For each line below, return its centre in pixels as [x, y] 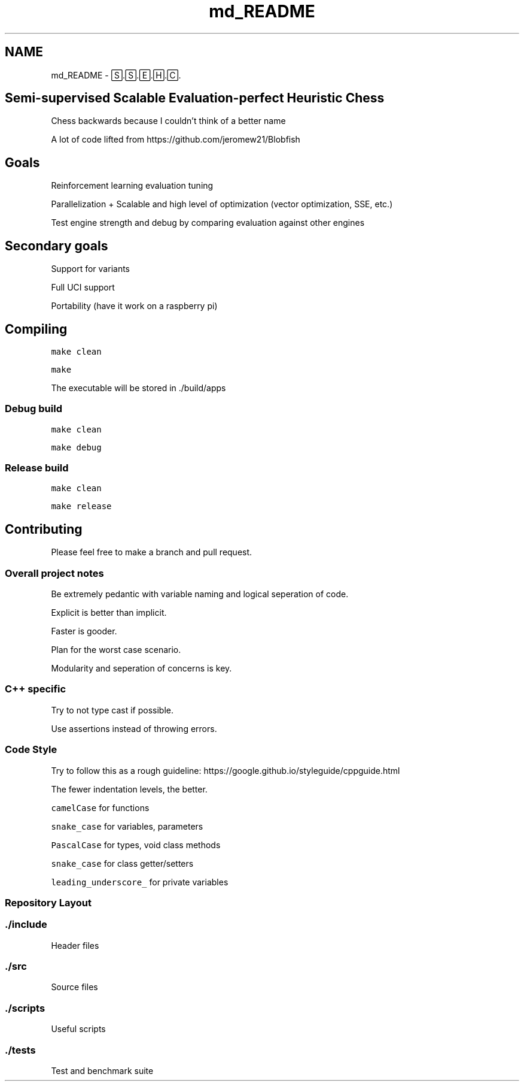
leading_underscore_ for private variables [140, 882]
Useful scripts [78, 1029]
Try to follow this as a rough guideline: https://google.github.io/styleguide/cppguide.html [226, 770]
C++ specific [36, 689]
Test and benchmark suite [102, 1070]
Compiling [36, 329]
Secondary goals [57, 246]
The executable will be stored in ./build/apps [138, 388]
